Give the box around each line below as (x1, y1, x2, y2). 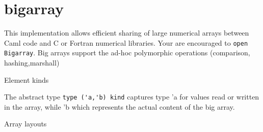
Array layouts (4, 118, 47, 129)
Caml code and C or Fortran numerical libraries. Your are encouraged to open (4, 37, 248, 48)
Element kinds (4, 74, 49, 85)
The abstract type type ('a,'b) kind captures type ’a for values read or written (4, 91, 259, 102)
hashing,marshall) (4, 57, 60, 68)
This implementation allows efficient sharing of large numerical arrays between (4, 27, 249, 38)
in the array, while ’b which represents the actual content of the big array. (4, 101, 235, 112)
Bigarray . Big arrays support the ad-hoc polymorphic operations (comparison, (4, 47, 250, 58)
